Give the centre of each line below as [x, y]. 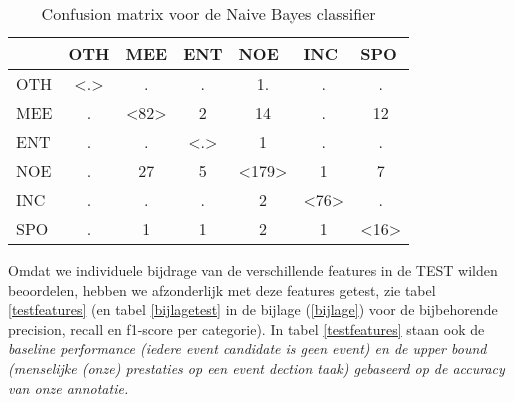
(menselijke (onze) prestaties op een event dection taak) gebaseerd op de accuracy [256, 367]
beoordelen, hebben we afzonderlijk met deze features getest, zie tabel [222, 289]
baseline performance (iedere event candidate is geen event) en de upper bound [247, 348]
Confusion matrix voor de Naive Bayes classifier [208, 13]
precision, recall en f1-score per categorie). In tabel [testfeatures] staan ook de [246, 328]
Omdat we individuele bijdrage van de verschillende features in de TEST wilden [253, 270]
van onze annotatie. [68, 387]
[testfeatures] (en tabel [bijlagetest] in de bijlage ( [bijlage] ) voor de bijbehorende [253, 309]
